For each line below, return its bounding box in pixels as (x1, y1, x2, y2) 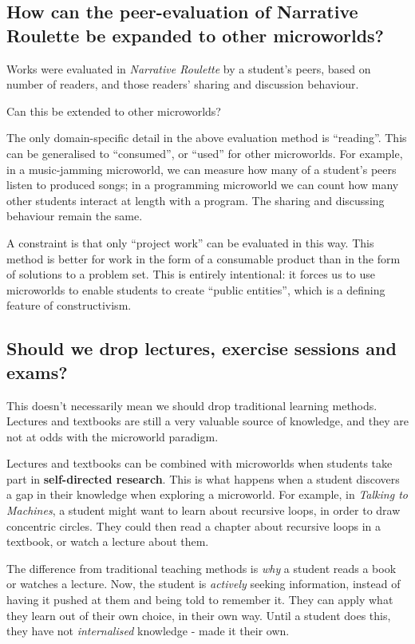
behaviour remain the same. (6, 207, 143, 224)
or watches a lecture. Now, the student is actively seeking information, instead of (6, 575, 401, 592)
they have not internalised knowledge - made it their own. (6, 622, 290, 639)
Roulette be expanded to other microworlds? (6, 22, 385, 47)
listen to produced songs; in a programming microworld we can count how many (6, 176, 399, 193)
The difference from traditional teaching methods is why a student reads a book (6, 559, 397, 576)
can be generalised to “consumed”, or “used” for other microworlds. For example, (6, 144, 403, 161)
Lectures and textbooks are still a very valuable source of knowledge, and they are (6, 413, 409, 429)
